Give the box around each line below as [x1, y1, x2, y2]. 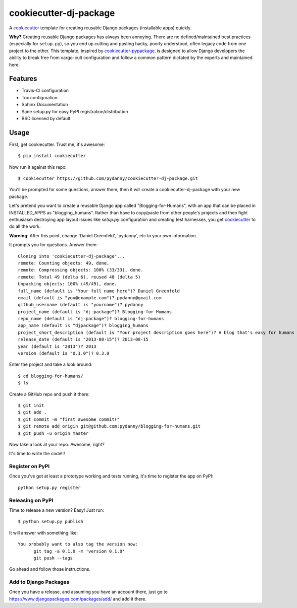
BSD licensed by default [21, 115, 71, 121]
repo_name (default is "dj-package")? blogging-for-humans [18, 316, 164, 322]
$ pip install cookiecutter [18, 153, 86, 159]
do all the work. [9, 223, 41, 229]
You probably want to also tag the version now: [18, 541, 138, 547]
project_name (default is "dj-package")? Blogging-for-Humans [18, 309, 172, 315]
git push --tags [33, 555, 73, 561]
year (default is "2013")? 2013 [18, 343, 97, 349]
